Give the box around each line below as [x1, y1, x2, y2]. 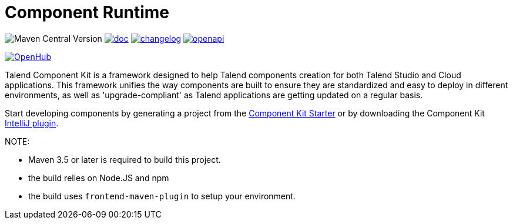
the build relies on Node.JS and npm [28, 172, 169, 183]
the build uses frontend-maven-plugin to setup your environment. [28, 190, 296, 201]
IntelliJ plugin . [5, 118, 59, 128]
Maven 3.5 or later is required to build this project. [28, 154, 221, 165]
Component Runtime [5, 2, 170, 22]
